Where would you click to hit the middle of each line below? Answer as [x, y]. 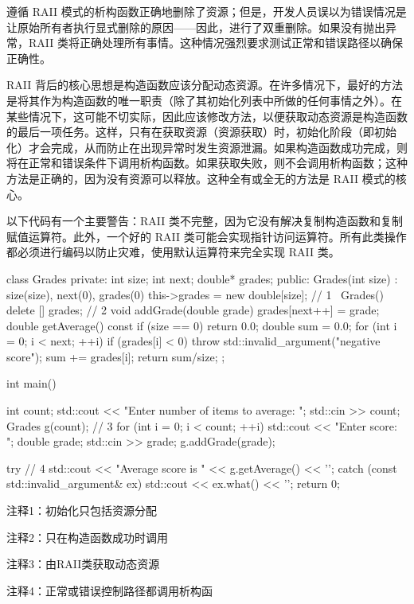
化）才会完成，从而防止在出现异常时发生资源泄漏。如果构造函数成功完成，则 [207, 147]
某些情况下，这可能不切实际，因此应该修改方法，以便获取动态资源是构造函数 [207, 116]
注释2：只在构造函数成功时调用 [87, 537]
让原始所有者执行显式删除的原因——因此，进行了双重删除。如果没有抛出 [196, 27]
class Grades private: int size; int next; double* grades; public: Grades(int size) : [202, 278]
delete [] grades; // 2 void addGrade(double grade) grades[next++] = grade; [193, 310]
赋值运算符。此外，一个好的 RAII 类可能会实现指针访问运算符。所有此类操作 [207, 236]
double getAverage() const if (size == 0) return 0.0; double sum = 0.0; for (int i [202, 325]
